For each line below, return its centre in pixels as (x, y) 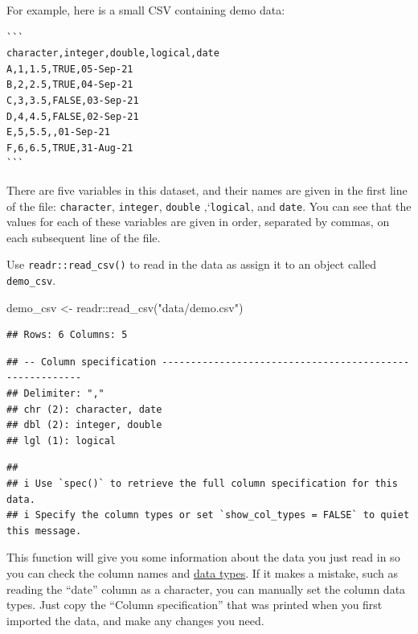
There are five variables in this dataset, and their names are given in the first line (207, 189)
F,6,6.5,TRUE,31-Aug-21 (70, 148)
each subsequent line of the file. (84, 237)
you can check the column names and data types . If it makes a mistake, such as (202, 573)
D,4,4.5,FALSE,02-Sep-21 (73, 116)
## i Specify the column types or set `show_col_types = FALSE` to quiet (208, 515)
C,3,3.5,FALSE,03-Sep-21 (73, 100)
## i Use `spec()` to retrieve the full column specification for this (202, 484)
